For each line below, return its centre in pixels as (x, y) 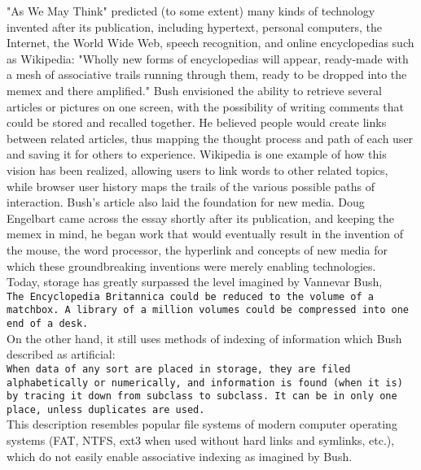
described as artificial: (61, 354)
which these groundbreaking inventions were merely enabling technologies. (191, 265)
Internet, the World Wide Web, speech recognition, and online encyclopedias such (210, 43)
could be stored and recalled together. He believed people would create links (197, 122)
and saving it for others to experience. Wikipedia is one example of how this (197, 154)
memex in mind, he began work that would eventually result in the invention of (205, 234)
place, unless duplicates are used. (106, 409)
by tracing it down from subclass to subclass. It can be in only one (202, 396)
